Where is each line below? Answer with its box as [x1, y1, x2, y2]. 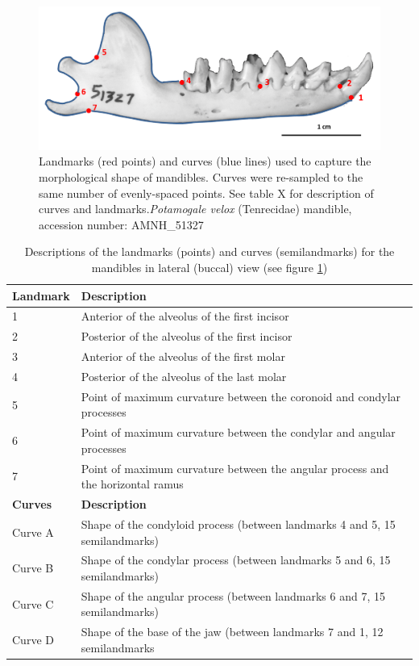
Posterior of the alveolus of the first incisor [81, 328, 292, 345]
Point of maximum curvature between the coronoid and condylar [81, 387, 401, 404]
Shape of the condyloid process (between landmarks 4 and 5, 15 [81, 515, 396, 532]
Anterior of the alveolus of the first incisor [81, 308, 289, 325]
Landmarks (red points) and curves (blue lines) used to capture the [39, 153, 371, 170]
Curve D [12, 631, 54, 648]
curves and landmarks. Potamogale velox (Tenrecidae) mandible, [39, 200, 352, 217]
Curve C [12, 595, 54, 612]
